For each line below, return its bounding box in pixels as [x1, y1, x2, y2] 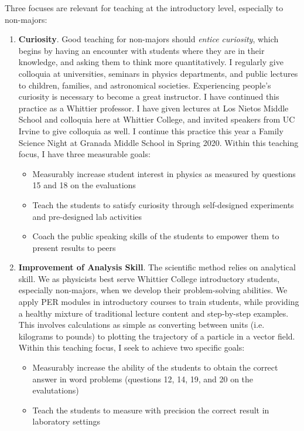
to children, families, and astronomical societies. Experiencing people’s [18, 79, 271, 91]
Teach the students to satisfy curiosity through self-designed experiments [32, 198, 294, 211]
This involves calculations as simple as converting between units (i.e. [18, 318, 265, 331]
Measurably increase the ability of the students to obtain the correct [32, 361, 278, 374]
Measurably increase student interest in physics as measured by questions [32, 167, 296, 179]
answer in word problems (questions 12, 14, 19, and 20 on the [32, 372, 254, 385]
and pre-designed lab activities [32, 210, 142, 222]
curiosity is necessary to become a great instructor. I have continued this [18, 90, 279, 103]
